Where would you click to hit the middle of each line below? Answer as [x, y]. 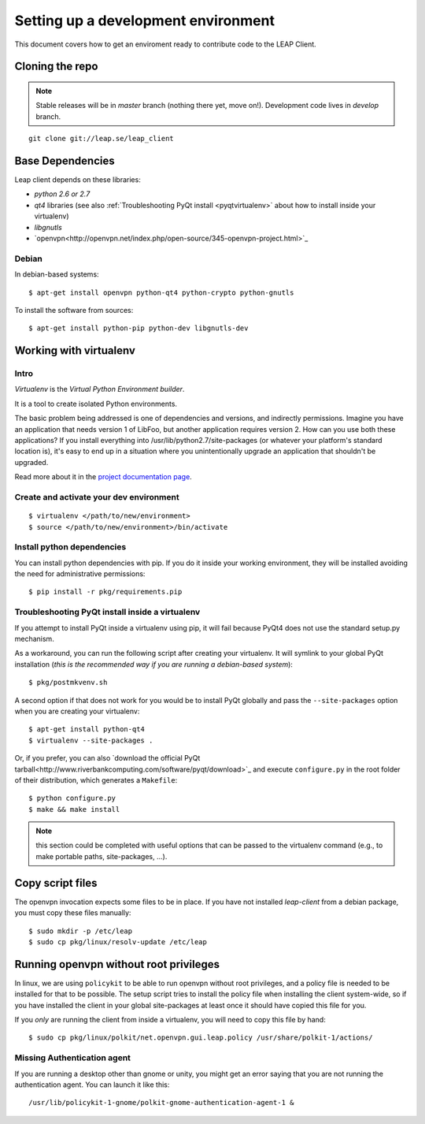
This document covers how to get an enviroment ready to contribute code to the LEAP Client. [165, 44]
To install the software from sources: [74, 310]
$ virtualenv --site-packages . [91, 740]
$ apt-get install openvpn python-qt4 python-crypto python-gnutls [161, 292]
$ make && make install [74, 809]
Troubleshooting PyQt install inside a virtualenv [107, 612]
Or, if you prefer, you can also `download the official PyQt [107, 758]
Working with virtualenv [75, 351]
